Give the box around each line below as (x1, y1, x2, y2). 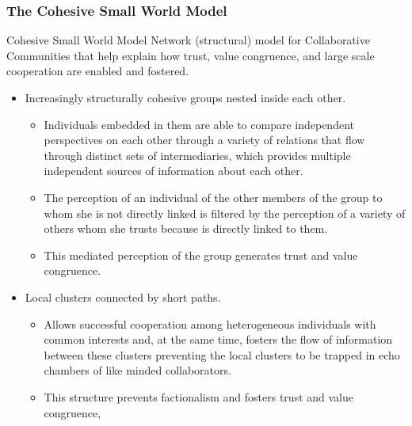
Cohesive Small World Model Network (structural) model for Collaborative (6, 32, 370, 48)
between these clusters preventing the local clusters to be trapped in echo (44, 346, 400, 363)
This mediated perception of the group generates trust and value (44, 246, 358, 263)
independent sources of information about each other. (44, 162, 303, 179)
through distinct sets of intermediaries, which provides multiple (44, 146, 351, 163)
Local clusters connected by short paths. (25, 288, 221, 305)
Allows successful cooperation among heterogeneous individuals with (44, 315, 376, 332)
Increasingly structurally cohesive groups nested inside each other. (25, 89, 346, 105)
